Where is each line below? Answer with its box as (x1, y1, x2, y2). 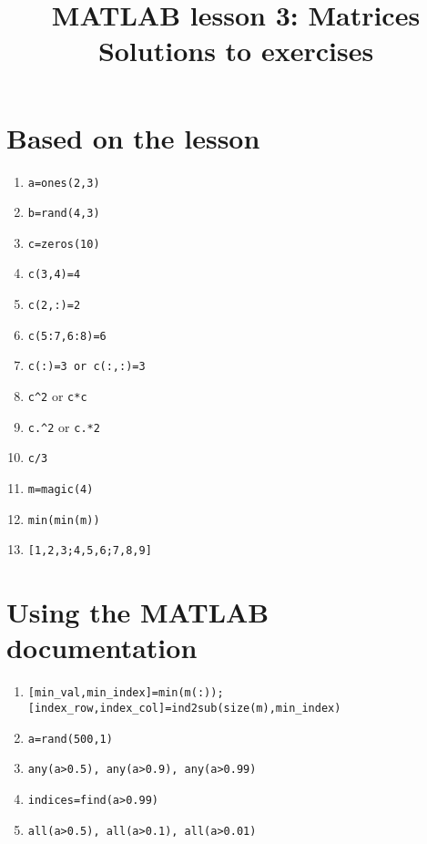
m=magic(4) (27, 483, 94, 497)
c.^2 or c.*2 (27, 417, 100, 436)
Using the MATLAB (6, 593, 269, 631)
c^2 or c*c (27, 386, 87, 406)
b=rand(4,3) (27, 207, 100, 221)
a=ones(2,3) (27, 176, 100, 190)
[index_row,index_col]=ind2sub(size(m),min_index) (27, 702, 341, 715)
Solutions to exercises (97, 32, 374, 69)
